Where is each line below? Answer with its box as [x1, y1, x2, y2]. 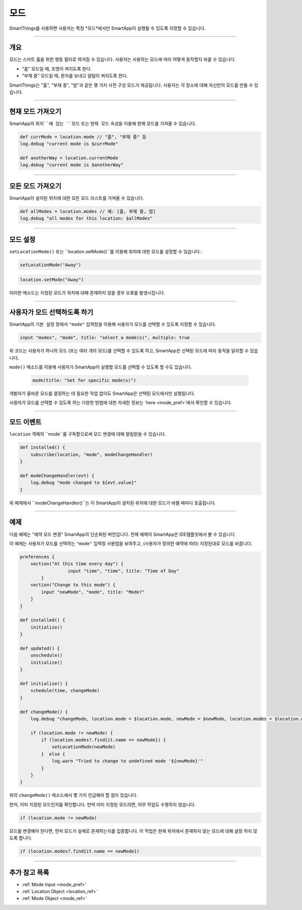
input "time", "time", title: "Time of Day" [67, 568, 180, 574]
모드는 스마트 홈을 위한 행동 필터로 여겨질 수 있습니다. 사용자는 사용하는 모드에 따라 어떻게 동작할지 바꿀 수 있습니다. [9, 56, 236, 62]
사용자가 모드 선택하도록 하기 [9, 308, 94, 317]
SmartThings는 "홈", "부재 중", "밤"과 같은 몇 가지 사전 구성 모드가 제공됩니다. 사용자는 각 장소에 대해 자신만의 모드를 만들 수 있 [9, 82, 259, 88]
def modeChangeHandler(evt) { [20, 473, 95, 478]
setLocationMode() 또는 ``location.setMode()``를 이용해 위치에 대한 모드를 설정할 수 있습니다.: [9, 248, 202, 254]
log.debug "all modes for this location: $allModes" [20, 215, 153, 221]
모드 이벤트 [9, 418, 42, 426]
